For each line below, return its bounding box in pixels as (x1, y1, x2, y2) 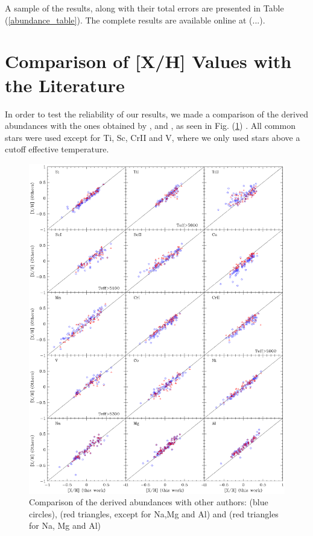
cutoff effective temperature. (5, 143, 109, 155)
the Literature (5, 72, 125, 97)
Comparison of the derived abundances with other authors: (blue (29, 496, 268, 508)
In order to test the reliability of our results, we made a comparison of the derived (5, 107, 309, 120)
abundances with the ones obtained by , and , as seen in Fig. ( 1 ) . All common (5, 119, 296, 132)
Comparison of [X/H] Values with (5, 49, 292, 73)
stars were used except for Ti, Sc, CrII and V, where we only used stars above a (5, 131, 300, 143)
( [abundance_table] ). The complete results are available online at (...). (5, 13, 265, 26)
